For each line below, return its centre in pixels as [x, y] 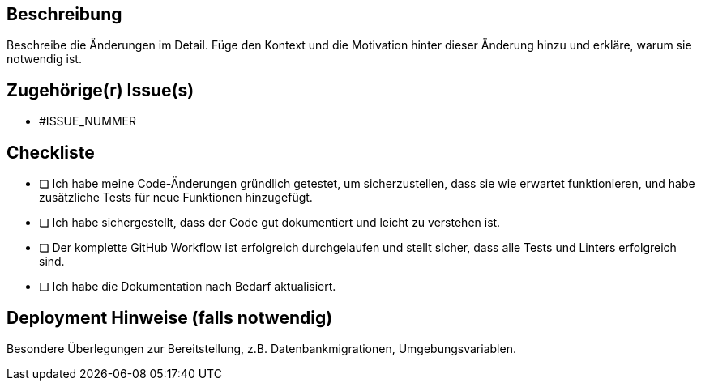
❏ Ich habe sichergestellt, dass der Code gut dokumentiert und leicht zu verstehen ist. [270, 223]
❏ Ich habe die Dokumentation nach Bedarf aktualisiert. [188, 287]
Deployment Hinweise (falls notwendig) [170, 317]
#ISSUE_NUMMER [88, 121]
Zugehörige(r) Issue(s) [100, 90]
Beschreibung [64, 14]
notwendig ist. [44, 59]
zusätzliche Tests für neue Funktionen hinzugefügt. [176, 198]
